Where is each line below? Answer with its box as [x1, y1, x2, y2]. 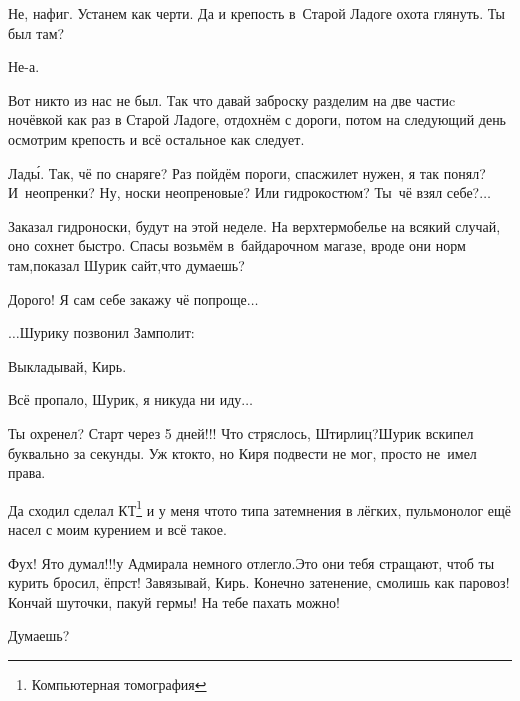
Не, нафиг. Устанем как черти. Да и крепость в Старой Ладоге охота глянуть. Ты [8, 3, 505, 23]
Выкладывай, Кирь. [8, 355, 127, 376]
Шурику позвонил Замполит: [19, 322, 195, 343]
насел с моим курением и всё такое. [8, 518, 227, 539]
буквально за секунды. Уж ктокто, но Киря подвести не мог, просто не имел [8, 442, 477, 463]
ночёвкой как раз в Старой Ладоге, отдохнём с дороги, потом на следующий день [8, 109, 507, 130]
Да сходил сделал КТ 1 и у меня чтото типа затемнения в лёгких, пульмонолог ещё [8, 496, 511, 520]
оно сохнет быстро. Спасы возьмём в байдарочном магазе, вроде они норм [8, 235, 466, 256]
